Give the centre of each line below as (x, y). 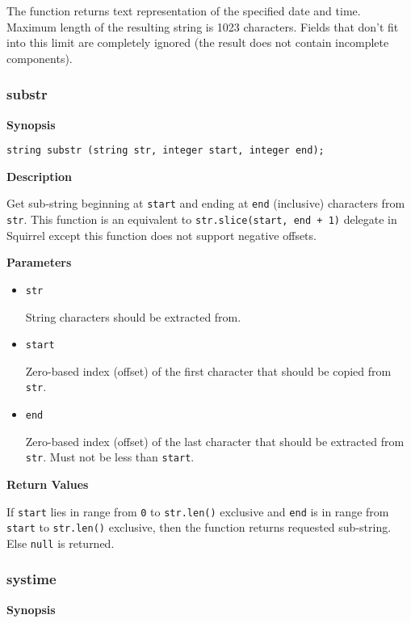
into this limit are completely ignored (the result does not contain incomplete (198, 42)
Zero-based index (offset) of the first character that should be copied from (208, 370)
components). (40, 58)
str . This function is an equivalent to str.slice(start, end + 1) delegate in (202, 219)
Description (40, 176)
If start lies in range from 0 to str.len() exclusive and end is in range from (198, 511)
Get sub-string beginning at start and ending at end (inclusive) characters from (206, 203)
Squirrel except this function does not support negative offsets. (161, 235)
